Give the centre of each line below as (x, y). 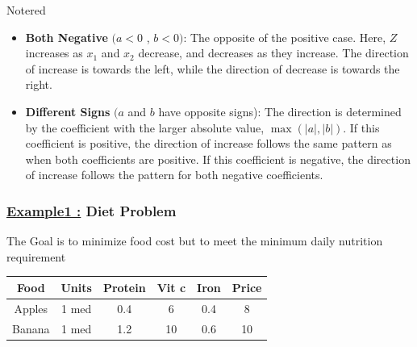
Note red (26, 10)
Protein (124, 287)
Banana (31, 328)
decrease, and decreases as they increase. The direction (273, 53)
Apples (31, 308)
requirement (36, 256)
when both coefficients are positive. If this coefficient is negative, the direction (218, 159)
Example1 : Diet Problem (92, 210)
